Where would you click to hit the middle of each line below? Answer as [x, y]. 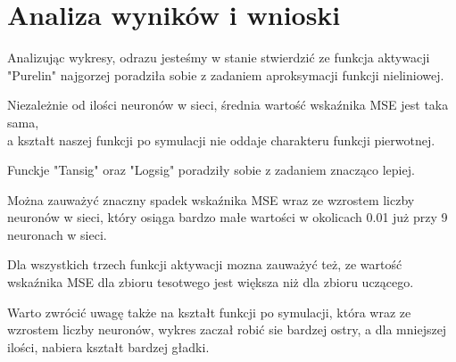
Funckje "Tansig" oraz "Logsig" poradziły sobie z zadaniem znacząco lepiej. [211, 170]
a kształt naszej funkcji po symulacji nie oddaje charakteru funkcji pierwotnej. [221, 140]
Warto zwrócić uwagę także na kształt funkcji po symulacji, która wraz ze [209, 312]
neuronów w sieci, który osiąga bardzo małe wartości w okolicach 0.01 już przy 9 [228, 217]
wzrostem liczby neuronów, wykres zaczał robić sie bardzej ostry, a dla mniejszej [227, 329]
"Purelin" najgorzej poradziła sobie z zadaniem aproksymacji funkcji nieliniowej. [226, 74]
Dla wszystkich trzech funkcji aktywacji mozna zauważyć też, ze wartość [205, 264]
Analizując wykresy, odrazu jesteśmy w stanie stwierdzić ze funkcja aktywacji [219, 58]
